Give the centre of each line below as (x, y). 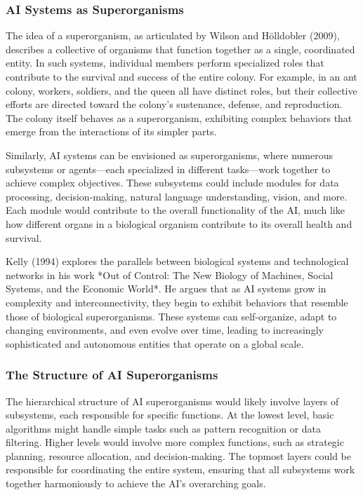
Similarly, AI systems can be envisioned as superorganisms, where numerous (169, 155)
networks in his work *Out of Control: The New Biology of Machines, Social (170, 274)
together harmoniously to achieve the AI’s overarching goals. (136, 483)
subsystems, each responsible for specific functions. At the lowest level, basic (170, 415)
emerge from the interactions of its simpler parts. (111, 131)
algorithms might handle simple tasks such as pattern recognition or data (164, 428)
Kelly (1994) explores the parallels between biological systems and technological (177, 261)
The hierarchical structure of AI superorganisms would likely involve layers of (172, 401)
